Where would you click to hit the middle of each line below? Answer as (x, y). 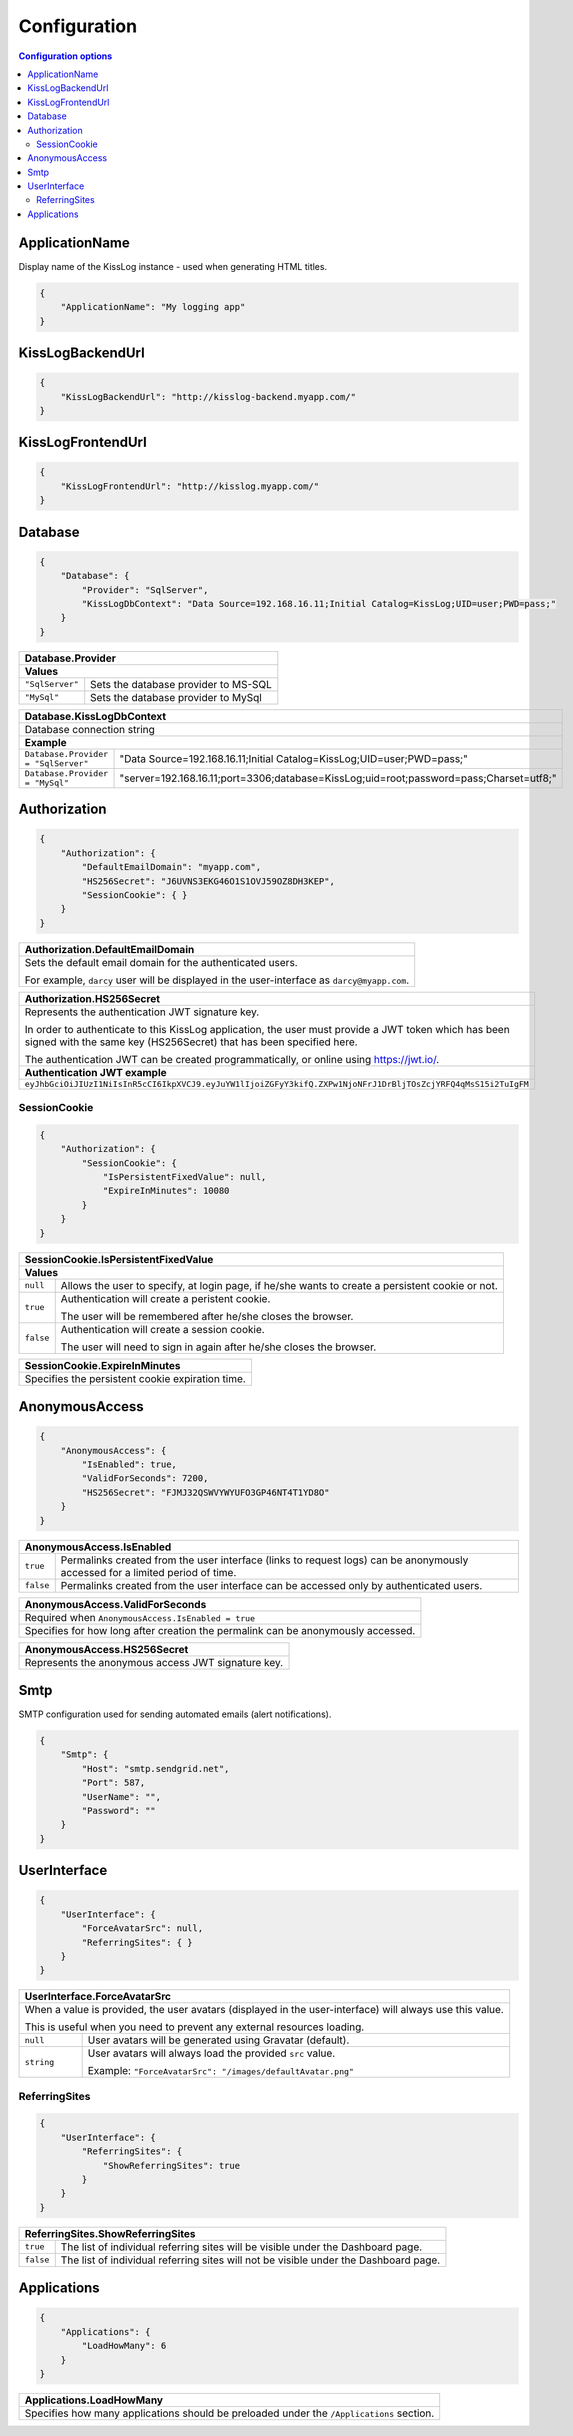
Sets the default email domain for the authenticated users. (161, 962)
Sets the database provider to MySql (176, 697)
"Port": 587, (113, 1783)
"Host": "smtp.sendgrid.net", (155, 1768)
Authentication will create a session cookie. (162, 1329)
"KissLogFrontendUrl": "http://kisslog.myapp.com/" (190, 486)
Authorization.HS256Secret (92, 998)
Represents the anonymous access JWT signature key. (154, 1662)
